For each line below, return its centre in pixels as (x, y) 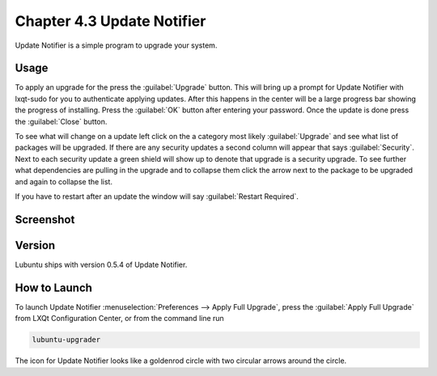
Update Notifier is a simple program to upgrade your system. (116, 45)
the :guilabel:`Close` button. (61, 121)
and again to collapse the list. (64, 181)
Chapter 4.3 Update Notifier (110, 21)
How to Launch (54, 287)
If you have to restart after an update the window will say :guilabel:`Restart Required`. (157, 196)
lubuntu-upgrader (66, 340)
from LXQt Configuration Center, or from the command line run (119, 319)
